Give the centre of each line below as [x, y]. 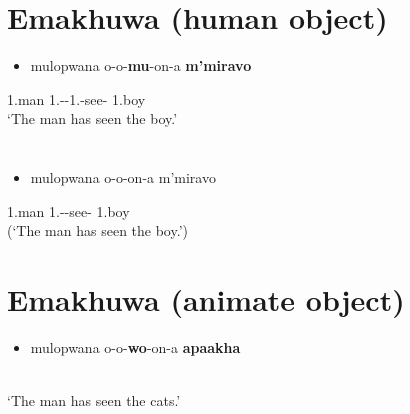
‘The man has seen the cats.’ [94, 400]
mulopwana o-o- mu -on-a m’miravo [141, 65]
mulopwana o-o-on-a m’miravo [123, 177]
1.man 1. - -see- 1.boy [68, 210]
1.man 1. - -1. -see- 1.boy [76, 98]
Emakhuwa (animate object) [206, 299]
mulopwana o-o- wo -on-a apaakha [135, 347]
